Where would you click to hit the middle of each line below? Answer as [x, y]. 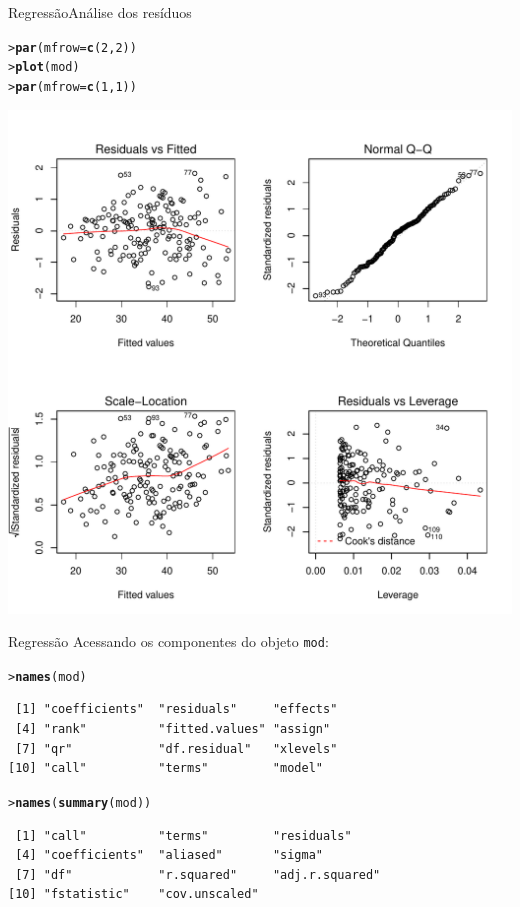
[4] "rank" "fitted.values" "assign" [173, 729]
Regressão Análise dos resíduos [100, 12]
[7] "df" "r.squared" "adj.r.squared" [198, 874]
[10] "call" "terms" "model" [165, 768]
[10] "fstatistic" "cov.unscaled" [133, 894]
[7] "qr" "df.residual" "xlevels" [176, 748]
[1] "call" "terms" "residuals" [183, 835]
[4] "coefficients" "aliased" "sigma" [169, 855]
